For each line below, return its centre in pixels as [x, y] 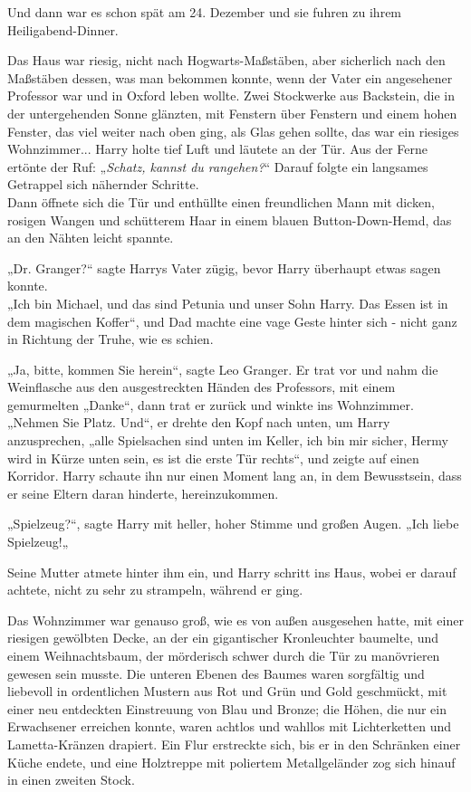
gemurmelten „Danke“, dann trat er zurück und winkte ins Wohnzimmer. [211, 404]
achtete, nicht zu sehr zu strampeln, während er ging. [155, 590]
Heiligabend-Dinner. [63, 29]
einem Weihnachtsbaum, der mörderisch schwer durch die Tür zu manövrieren [224, 655]
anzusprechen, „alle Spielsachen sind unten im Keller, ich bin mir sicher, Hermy [228, 440]
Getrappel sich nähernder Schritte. [103, 184]
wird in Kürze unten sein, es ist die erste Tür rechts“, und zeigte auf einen [213, 458]
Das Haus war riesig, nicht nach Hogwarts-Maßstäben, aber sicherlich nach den [226, 60]
